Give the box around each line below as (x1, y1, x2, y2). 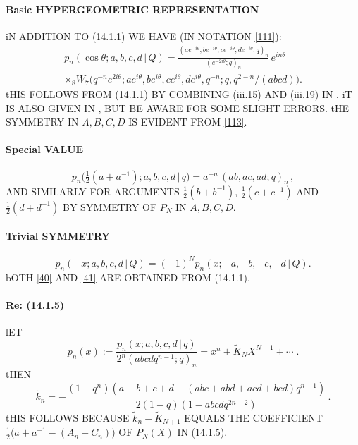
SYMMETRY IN (6, 114, 79, 129)
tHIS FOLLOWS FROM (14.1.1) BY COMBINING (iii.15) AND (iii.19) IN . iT (6, 87, 352, 102)
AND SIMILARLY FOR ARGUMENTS (6, 183, 180, 198)
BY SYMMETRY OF (63, 199, 157, 214)
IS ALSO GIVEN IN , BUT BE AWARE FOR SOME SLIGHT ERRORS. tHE (6, 100, 350, 115)
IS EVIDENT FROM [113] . (128, 114, 247, 129)
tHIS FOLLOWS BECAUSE (6, 410, 130, 425)
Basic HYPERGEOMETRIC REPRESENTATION (6, 1, 259, 16)
